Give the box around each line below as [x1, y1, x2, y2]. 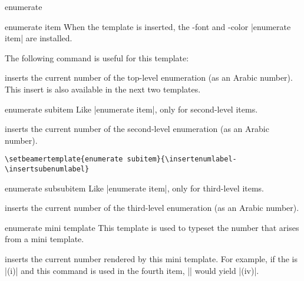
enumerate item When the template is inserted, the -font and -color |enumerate [5, 20, 291, 32]
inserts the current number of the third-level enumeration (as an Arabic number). [5, 201, 299, 214]
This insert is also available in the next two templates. [5, 82, 201, 95]
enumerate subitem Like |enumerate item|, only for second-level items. [5, 103, 258, 115]
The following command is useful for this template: [5, 51, 189, 64]
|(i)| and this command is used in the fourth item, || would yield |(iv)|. [5, 264, 259, 276]
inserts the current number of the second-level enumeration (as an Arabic [5, 123, 269, 135]
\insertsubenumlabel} [5, 165, 90, 173]
